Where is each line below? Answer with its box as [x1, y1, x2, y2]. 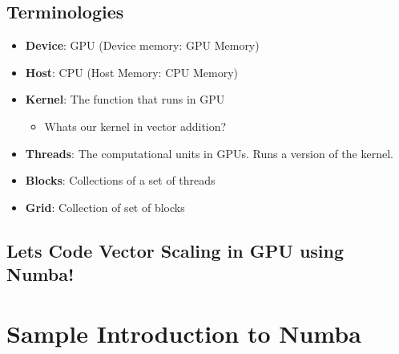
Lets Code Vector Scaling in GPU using [6, 238, 345, 262]
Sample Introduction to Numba [6, 316, 361, 349]
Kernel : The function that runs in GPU [25, 91, 225, 108]
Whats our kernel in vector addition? [44, 117, 227, 134]
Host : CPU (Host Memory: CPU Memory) [25, 63, 238, 80]
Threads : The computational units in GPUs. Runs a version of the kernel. [25, 144, 393, 161]
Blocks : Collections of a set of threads [25, 172, 216, 189]
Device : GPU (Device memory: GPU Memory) [25, 37, 260, 54]
